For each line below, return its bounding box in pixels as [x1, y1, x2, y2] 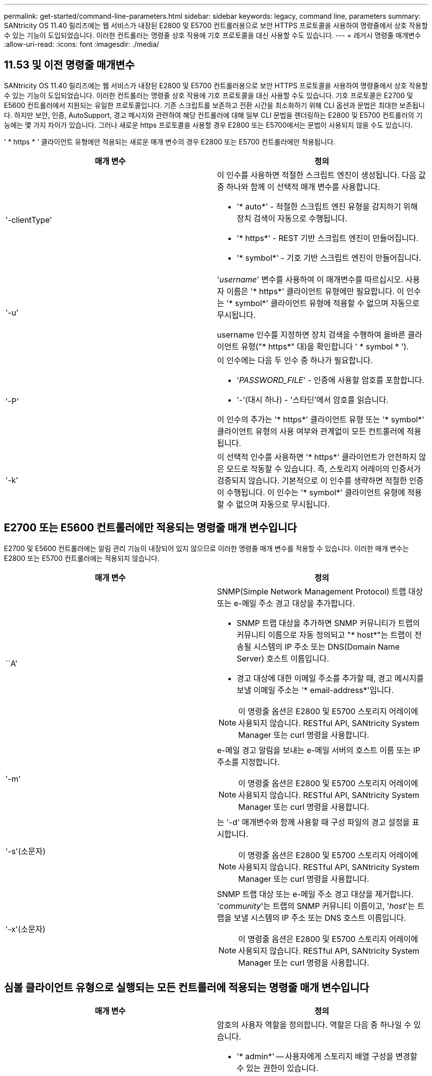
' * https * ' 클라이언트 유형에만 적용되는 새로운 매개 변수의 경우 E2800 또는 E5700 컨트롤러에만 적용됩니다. [4, 137, 335, 146]
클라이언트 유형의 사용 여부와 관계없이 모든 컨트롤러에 [217, 426, 405, 436]
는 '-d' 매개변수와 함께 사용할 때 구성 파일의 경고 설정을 [217, 817, 410, 827]
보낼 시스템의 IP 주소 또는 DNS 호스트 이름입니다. [233, 912, 406, 923]
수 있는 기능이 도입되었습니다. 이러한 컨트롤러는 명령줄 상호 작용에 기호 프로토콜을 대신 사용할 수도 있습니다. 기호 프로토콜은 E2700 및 [4, 91, 413, 100]
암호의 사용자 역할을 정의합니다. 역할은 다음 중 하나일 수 [217, 1019, 411, 1030]
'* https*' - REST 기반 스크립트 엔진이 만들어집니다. [237, 233, 419, 243]
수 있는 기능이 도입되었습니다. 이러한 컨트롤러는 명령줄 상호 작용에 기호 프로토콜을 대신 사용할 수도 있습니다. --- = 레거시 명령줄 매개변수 [4, 31, 421, 39]
